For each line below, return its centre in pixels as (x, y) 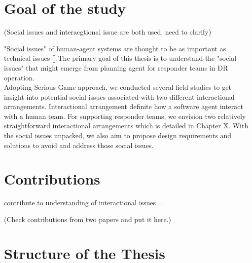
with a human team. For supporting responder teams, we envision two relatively (125, 116)
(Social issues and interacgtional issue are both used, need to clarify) (108, 32)
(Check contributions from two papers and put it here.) (88, 219)
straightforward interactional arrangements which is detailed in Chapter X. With (126, 126)
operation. (19, 77)
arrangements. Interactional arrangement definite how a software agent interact (124, 106)
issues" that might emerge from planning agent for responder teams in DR (116, 67)
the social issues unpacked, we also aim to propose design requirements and (118, 135)
